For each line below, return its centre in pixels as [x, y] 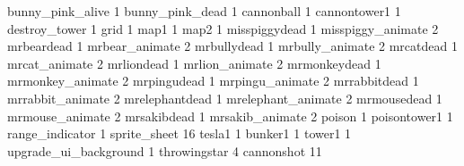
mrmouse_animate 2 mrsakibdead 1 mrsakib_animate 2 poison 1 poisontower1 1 [230, 116]
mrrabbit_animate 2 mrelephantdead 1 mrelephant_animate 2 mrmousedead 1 [225, 98]
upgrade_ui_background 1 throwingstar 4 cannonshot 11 [165, 150]
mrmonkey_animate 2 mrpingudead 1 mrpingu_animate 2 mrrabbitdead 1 [213, 81]
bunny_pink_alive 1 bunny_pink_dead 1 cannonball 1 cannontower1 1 [204, 11]
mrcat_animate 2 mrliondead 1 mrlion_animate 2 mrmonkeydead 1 [194, 63]
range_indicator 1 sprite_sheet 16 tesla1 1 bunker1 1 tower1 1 [179, 133]
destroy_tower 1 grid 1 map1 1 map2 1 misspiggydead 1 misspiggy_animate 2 [223, 28]
